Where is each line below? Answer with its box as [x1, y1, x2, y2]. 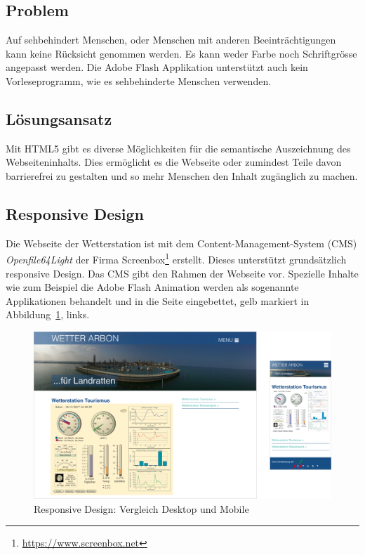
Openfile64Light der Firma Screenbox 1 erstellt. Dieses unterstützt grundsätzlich [6, 250, 347, 267]
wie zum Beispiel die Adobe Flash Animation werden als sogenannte [6, 280, 299, 294]
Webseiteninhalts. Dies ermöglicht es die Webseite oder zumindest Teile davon [6, 155, 342, 169]
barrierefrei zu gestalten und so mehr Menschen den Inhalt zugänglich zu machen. [6, 168, 358, 183]
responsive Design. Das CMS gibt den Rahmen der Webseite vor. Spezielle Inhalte [6, 266, 359, 280]
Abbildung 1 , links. [6, 307, 90, 322]
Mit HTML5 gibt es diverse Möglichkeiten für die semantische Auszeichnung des [6, 141, 351, 155]
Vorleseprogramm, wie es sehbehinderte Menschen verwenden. [6, 73, 272, 88]
